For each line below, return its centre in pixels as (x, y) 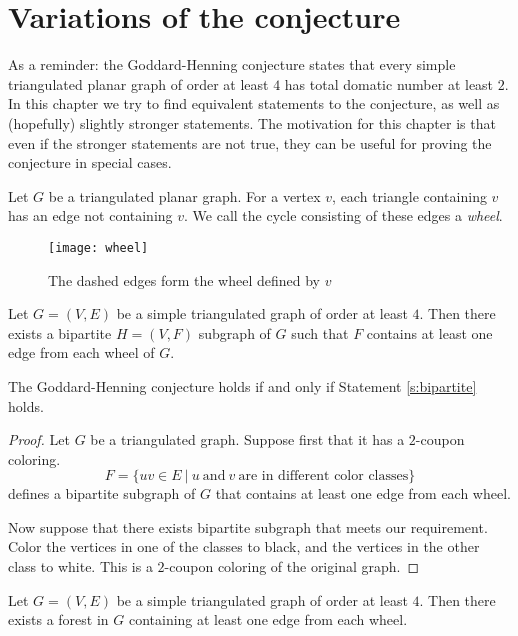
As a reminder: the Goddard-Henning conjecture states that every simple (232, 64)
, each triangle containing (409, 195)
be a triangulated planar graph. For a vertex (184, 195)
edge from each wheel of (81, 352)
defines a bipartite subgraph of (102, 493)
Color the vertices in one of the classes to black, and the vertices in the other (244, 546)
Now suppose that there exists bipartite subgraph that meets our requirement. (248, 526)
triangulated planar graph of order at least (138, 83)
